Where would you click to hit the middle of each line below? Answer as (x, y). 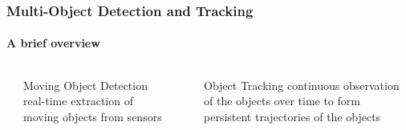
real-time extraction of (78, 101)
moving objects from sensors (93, 116)
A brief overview (53, 43)
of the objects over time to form (282, 101)
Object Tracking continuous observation (302, 85)
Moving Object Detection (85, 85)
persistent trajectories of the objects (292, 116)
